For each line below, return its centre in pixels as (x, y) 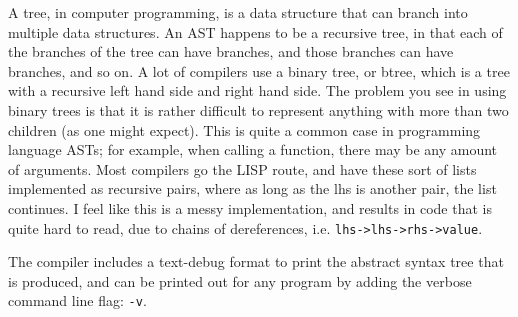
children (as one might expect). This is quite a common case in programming (244, 129)
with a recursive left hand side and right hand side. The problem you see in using (257, 90)
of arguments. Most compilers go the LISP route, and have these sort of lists (242, 168)
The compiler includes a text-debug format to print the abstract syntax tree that (256, 261)
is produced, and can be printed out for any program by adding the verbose (240, 280)
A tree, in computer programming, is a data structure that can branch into (238, 12)
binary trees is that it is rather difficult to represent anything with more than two (258, 109)
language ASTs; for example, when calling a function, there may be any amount (253, 149)
